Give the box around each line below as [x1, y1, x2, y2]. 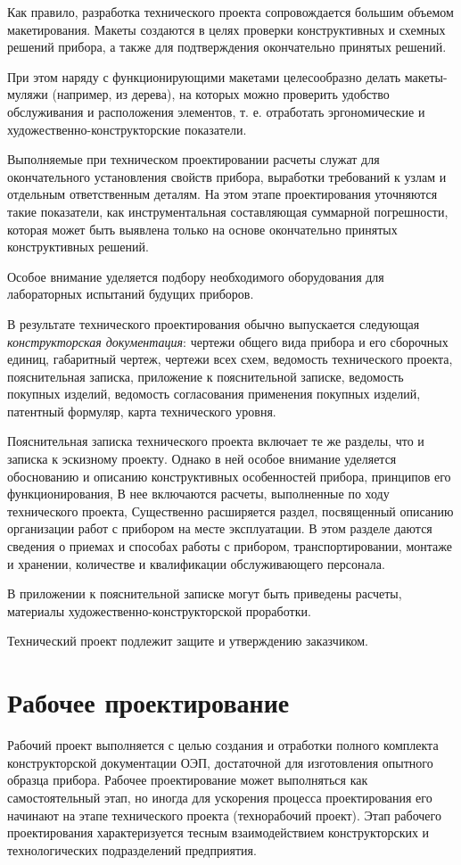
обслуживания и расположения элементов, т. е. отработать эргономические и [7, 102, 425, 120]
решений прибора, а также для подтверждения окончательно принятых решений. [7, 37, 447, 56]
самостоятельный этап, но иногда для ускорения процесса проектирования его [7, 787, 432, 806]
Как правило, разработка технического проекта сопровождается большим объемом [7, 3, 454, 21]
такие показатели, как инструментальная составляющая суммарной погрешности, [7, 202, 449, 220]
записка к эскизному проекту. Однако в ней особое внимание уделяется [7, 449, 397, 468]
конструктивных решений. [7, 237, 149, 256]
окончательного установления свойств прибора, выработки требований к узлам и [7, 167, 447, 185]
